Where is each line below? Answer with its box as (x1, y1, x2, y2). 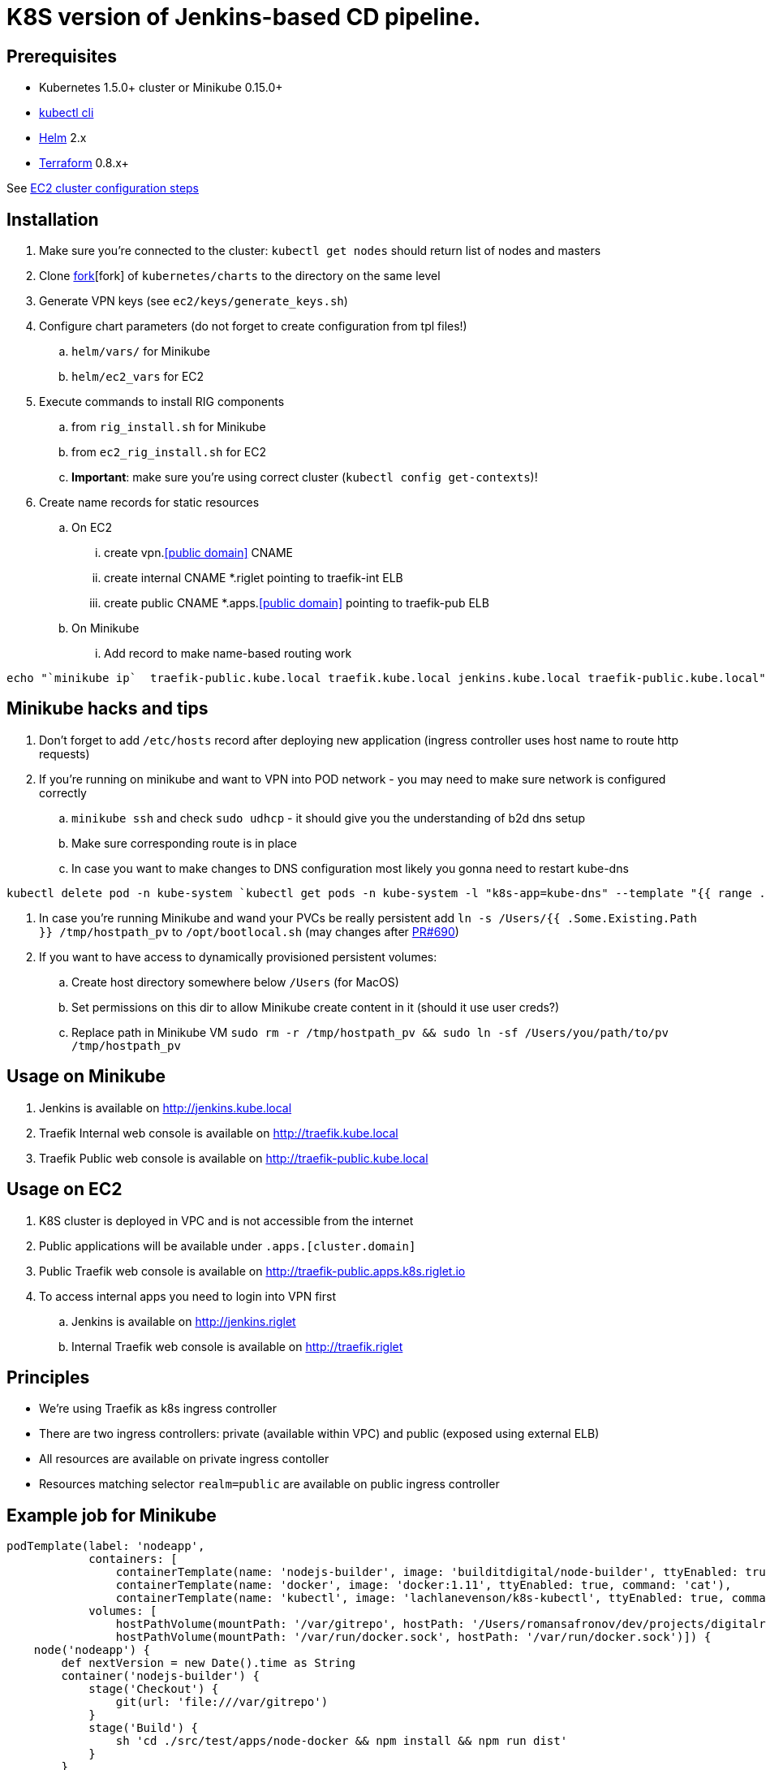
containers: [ (88, 1552, 178, 1566)
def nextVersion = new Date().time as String (61, 1656, 355, 1670)
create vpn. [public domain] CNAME (104, 546, 294, 560)
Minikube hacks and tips (6, 698, 209, 719)
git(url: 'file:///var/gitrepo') (115, 1695, 329, 1709)
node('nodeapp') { (33, 1643, 151, 1657)
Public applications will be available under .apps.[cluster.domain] (39, 1238, 416, 1253)
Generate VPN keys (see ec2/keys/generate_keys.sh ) (39, 294, 348, 309)
